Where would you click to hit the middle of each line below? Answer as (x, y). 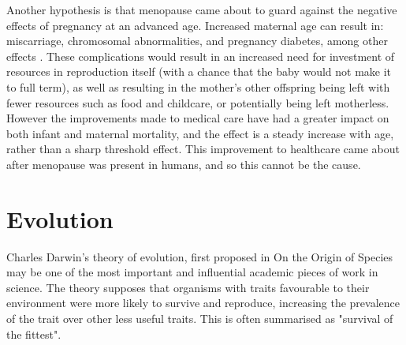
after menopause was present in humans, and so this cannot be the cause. (184, 164)
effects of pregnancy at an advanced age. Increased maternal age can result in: (195, 25)
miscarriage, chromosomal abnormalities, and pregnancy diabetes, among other (197, 41)
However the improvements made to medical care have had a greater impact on (198, 118)
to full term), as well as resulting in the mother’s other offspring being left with (198, 86)
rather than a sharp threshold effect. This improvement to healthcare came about (203, 149)
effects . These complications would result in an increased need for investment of (201, 56)
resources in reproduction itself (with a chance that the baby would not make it (199, 71)
